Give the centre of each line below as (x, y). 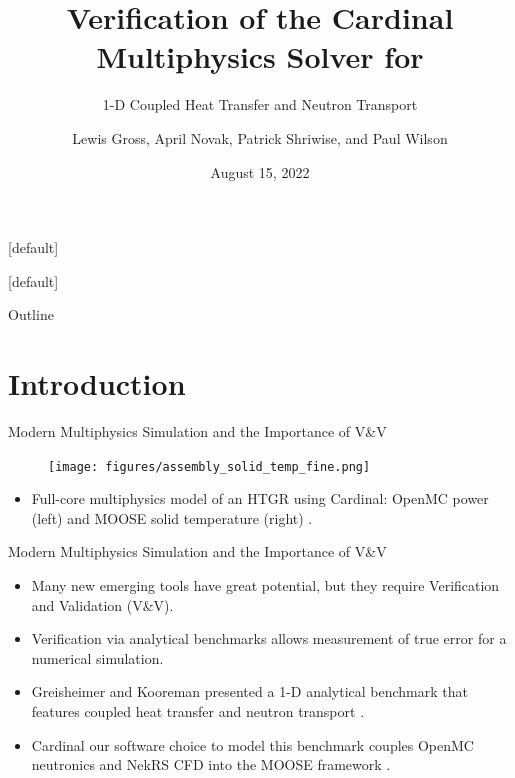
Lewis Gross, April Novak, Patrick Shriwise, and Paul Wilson (260, 137)
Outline (31, 314)
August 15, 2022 (260, 171)
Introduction (97, 383)
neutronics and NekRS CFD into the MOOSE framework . (211, 764)
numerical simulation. (97, 657)
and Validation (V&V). (102, 604)
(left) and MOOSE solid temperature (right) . (172, 517)
